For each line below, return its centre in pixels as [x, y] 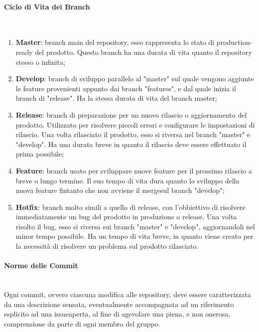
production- [234, 42]
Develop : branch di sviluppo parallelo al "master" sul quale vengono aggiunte [135, 79]
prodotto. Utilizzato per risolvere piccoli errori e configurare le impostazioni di [135, 124]
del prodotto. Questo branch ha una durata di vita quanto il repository [143, 52]
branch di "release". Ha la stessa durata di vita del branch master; [116, 98]
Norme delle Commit [41, 265]
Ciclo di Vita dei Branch [47, 6]
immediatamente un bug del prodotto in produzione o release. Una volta [126, 217]
